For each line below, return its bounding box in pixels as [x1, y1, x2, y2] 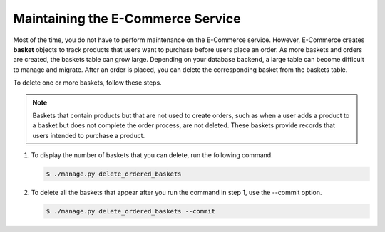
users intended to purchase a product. [32, 131, 145, 139]
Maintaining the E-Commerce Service [13, 11, 242, 26]
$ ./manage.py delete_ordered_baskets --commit [46, 207, 215, 216]
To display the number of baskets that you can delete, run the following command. [31, 151, 274, 159]
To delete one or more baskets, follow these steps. [13, 78, 162, 87]
